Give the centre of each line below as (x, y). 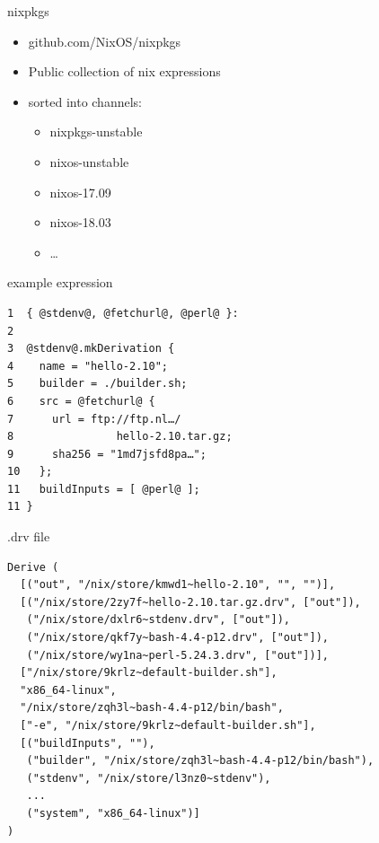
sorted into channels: (85, 101)
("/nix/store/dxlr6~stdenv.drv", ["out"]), (158, 620)
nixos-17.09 (80, 192)
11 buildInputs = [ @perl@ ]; (104, 489)
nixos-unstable (89, 161)
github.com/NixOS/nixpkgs (105, 41)
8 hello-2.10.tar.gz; (120, 437)
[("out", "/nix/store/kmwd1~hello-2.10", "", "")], (178, 585)
